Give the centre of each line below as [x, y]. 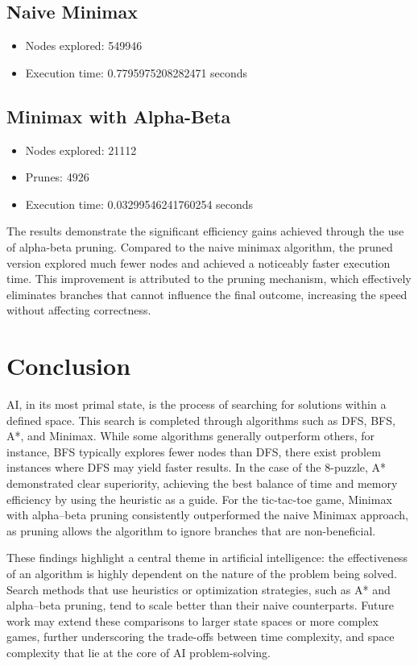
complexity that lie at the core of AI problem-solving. [139, 652]
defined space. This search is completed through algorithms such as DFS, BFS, [201, 420]
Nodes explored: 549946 [84, 46]
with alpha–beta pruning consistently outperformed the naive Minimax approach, [207, 515]
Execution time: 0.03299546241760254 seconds [139, 204]
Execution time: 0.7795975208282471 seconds [137, 72]
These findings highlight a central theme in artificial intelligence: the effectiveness [207, 558]
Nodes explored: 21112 [81, 150]
